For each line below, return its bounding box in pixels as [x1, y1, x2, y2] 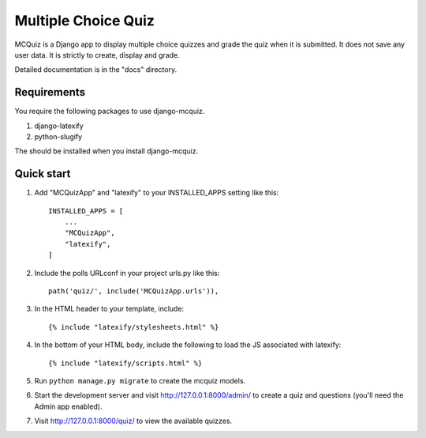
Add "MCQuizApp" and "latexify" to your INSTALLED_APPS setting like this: [34, 188, 279, 198]
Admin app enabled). [34, 402, 103, 411]
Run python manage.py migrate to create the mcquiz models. [34, 376, 246, 385]
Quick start [14, 167, 71, 181]
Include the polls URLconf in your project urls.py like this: [34, 268, 220, 278]
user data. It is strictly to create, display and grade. [14, 50, 181, 59]
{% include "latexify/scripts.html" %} [48, 358, 203, 368]
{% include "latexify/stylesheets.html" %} [48, 323, 219, 331]
